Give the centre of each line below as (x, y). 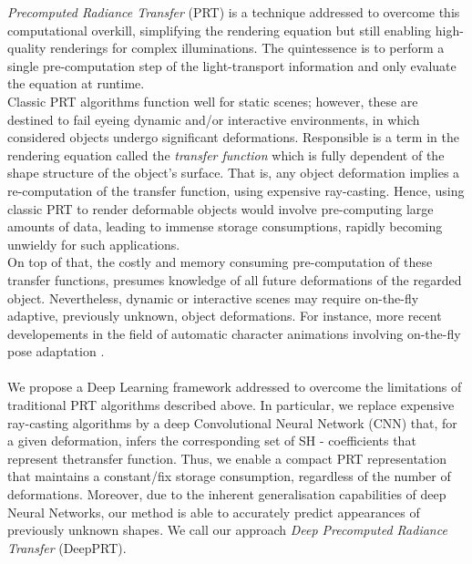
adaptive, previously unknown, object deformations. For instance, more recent (225, 316)
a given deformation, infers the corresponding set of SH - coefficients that (212, 441)
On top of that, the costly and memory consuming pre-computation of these (220, 262)
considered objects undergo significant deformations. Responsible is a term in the (233, 137)
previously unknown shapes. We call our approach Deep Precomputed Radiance (227, 530)
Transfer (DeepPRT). (67, 547)
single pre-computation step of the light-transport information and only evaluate (232, 65)
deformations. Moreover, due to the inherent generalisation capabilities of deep (227, 494)
